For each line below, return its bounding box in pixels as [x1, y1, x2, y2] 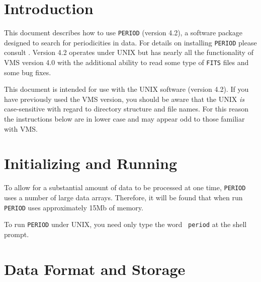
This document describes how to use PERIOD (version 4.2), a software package [4, 27, 242, 38]
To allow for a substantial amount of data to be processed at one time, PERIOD [4, 182, 246, 193]
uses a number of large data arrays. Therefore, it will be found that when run [4, 192, 243, 203]
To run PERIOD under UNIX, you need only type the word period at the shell [4, 219, 247, 230]
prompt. [4, 229, 29, 239]
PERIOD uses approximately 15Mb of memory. [4, 202, 143, 212]
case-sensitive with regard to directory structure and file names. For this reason [4, 103, 248, 114]
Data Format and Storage [4, 258, 186, 279]
